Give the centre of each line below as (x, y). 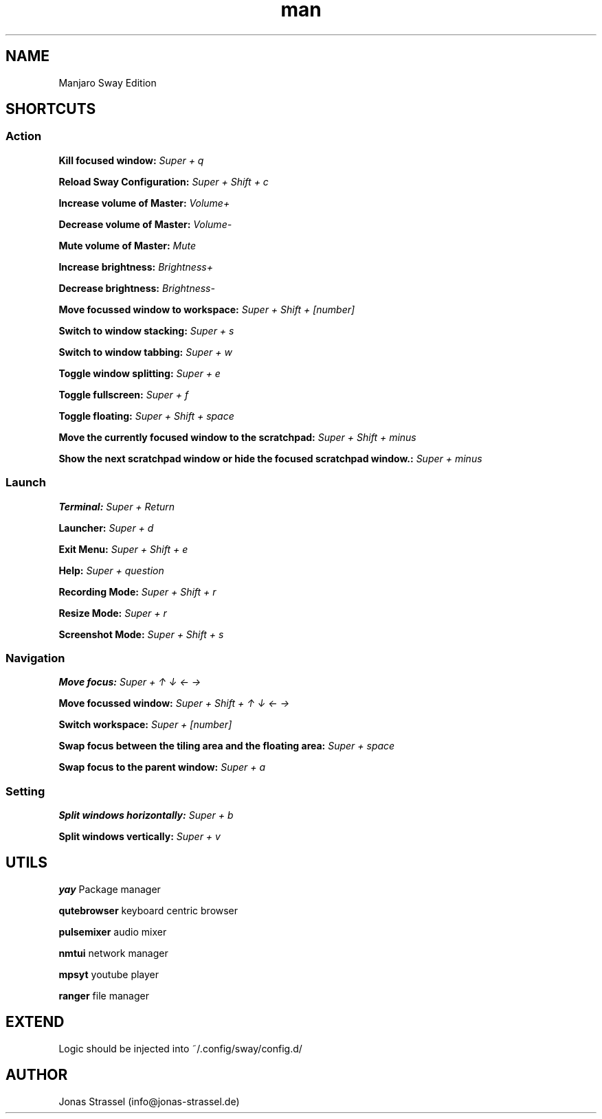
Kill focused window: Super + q (131, 160)
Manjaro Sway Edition (108, 82)
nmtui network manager (113, 953)
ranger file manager (104, 995)
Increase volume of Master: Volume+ (144, 203)
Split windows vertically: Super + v (140, 837)
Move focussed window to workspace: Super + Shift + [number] (207, 309)
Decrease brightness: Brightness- (137, 288)
